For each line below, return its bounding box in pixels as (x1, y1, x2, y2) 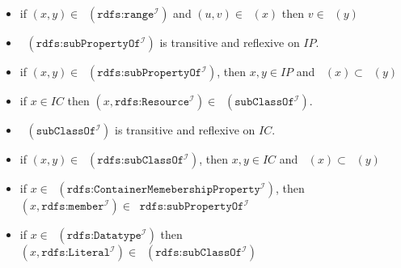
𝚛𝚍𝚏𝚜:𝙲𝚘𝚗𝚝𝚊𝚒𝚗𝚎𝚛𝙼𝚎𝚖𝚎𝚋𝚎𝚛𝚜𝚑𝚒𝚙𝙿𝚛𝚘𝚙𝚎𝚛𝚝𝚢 (66, 184, 260, 195)
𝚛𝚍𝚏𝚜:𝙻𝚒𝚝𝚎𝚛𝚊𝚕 (41, 247, 111, 258)
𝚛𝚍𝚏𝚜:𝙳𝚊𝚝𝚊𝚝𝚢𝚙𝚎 (66, 230, 141, 241)
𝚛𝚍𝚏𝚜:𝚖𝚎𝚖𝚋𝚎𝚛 (41, 201, 104, 212)
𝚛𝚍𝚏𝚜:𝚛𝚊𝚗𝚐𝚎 (97, 9, 154, 20)
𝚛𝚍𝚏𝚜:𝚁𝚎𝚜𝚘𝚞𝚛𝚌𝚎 (114, 96, 190, 108)
